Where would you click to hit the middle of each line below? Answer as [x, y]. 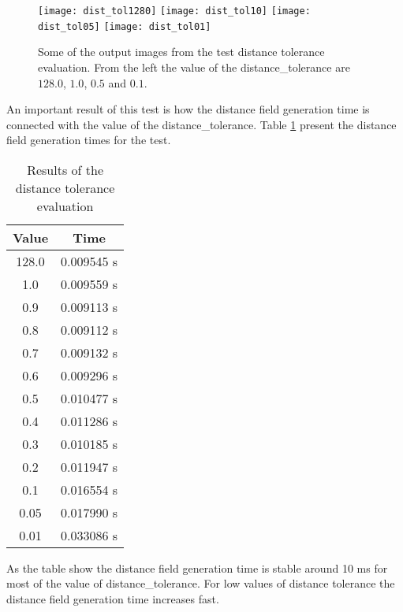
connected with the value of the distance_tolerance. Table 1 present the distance [201, 124]
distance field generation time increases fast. [113, 599]
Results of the [65, 169]
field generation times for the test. [89, 140]
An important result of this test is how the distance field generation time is [188, 109]
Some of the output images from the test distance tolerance [181, 52]
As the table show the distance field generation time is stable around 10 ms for [197, 567]
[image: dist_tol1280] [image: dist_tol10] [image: [174, 11]
